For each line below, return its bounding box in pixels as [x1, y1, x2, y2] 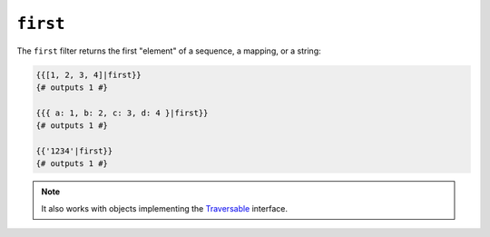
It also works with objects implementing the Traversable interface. [41, 202, 288, 213]
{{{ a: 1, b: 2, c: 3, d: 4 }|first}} [35, 107, 209, 118]
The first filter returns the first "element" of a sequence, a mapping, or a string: [16, 45, 321, 56]
